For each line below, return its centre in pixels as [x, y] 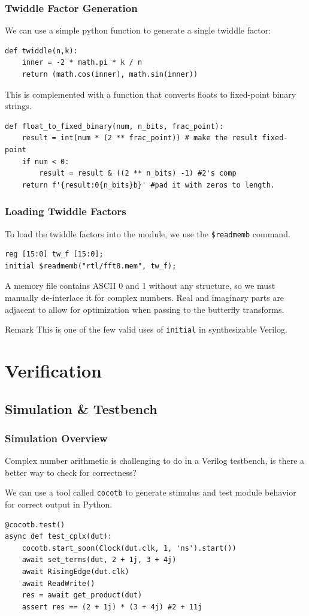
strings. [18, 106]
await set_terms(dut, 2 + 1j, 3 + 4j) [99, 560]
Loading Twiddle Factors [66, 211]
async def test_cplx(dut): [58, 537]
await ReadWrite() [58, 583]
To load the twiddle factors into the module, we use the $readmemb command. [148, 233]
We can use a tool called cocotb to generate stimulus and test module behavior [151, 492]
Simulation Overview [56, 438]
